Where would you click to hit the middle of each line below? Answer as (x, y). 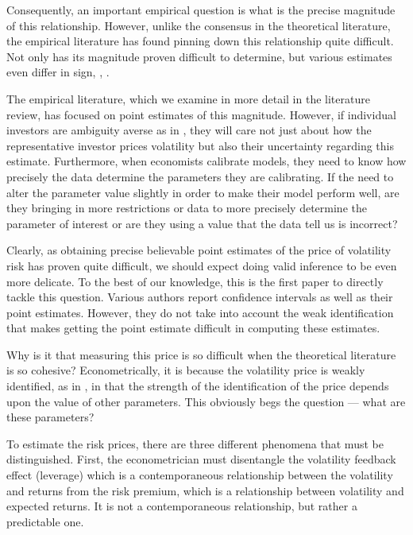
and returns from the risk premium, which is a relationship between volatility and (205, 490)
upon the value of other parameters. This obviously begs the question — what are (206, 401)
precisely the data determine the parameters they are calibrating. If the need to (200, 176)
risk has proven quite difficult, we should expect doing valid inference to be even (202, 265)
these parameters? (50, 417)
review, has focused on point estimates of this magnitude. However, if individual (201, 114)
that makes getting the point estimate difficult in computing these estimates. (193, 328)
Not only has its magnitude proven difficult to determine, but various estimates (199, 56)
